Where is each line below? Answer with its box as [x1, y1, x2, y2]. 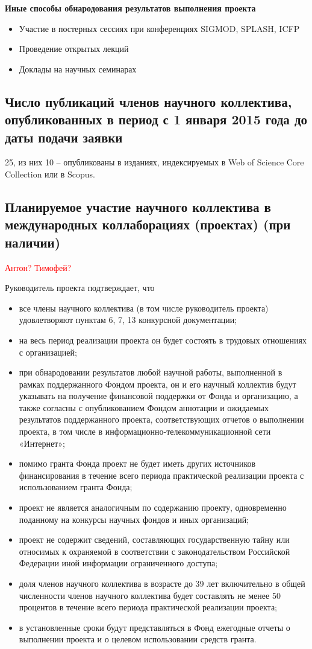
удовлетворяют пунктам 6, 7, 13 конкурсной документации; [19, 313, 237, 326]
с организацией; [19, 345, 77, 358]
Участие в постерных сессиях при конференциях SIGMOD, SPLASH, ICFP [19, 22, 300, 34]
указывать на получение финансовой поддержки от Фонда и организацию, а [19, 389, 298, 402]
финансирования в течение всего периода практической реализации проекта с [19, 468, 304, 481]
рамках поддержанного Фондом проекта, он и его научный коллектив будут [19, 377, 296, 390]
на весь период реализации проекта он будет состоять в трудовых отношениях [19, 333, 307, 346]
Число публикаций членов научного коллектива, [5, 92, 292, 110]
